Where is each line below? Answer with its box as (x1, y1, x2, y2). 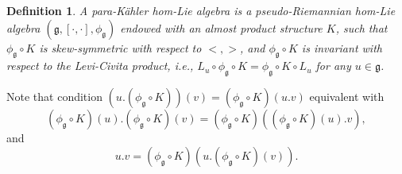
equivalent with (309, 88, 385, 105)
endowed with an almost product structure (120, 19, 323, 36)
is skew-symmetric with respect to (39, 39, 202, 56)
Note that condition (6, 88, 102, 105)
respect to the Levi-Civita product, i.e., (6, 57, 194, 74)
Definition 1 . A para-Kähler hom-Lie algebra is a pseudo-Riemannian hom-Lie (6, 2, 396, 18)
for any (315, 57, 351, 74)
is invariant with (301, 39, 382, 56)
